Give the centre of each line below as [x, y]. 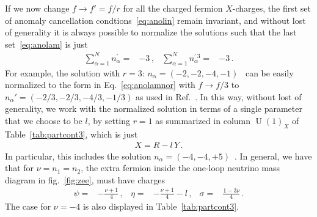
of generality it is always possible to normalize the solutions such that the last [151, 32]
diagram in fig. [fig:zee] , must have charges [85, 179]
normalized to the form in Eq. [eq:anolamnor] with [100, 85]
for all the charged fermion [173, 8]
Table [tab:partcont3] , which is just [71, 134]
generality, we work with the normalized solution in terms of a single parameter [154, 108]
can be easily [269, 72]
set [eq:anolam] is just [46, 44]
